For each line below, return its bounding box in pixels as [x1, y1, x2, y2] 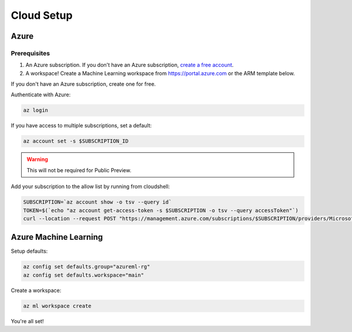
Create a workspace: [11, 287, 62, 294]
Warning [26, 156, 48, 163]
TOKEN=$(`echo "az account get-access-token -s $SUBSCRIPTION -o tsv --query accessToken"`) [23, 207, 299, 214]
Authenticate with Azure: [11, 91, 71, 98]
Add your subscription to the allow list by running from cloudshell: [11, 183, 170, 190]
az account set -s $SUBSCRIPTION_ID [23, 138, 129, 145]
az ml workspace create [23, 303, 92, 309]
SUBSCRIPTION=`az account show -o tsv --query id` [23, 199, 172, 206]
